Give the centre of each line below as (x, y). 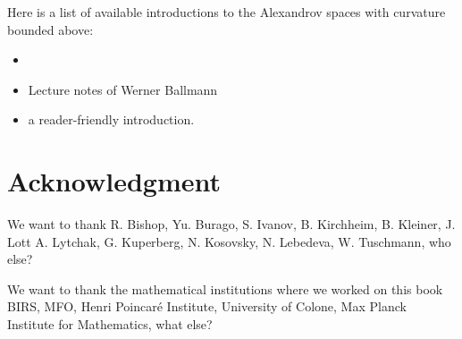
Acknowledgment (114, 181)
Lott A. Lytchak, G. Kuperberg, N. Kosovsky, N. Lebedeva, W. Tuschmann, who (229, 241)
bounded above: (50, 29)
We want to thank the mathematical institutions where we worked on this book (225, 288)
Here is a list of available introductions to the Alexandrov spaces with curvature (227, 12)
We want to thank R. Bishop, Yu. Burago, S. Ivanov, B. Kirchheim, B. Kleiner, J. (231, 224)
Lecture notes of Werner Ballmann (123, 89)
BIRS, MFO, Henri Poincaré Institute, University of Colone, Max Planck (207, 306)
